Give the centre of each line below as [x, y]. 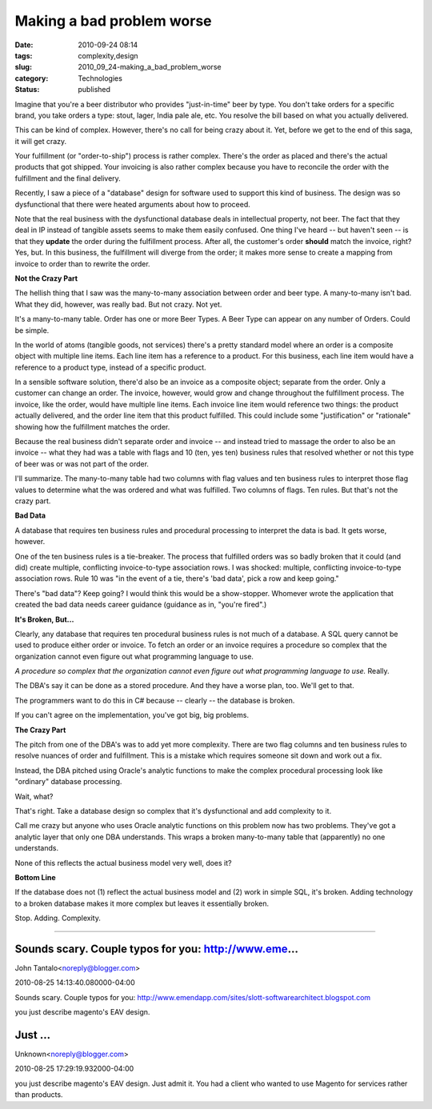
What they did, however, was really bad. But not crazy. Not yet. [118, 304]
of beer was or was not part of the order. [82, 463]
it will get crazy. [41, 141]
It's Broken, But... [44, 619]
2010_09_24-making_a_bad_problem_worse [150, 67]
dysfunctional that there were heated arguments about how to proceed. [133, 204]
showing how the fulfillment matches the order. [92, 426]
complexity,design [108, 55]
